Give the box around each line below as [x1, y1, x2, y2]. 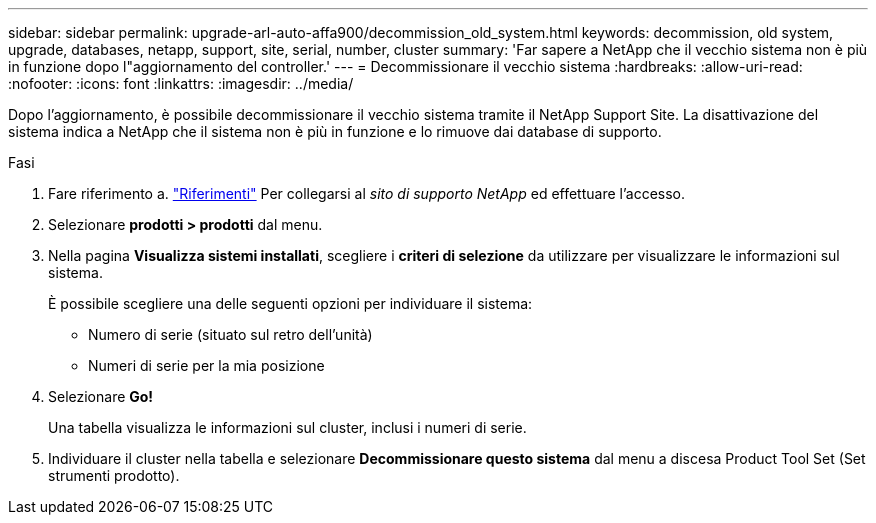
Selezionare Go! [48, 388, 154, 405]
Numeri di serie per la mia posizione [88, 357, 325, 374]
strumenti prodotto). [48, 467, 180, 484]
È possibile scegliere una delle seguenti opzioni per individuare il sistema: [48, 295, 533, 312]
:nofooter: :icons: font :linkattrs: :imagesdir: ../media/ [8, 75, 354, 92]
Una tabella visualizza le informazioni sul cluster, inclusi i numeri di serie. [48, 419, 527, 436]
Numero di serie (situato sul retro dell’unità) [88, 326, 373, 343]
